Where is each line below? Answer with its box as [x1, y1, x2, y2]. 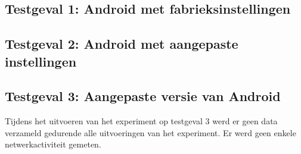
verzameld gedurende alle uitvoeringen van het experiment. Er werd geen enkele [5, 126, 296, 139]
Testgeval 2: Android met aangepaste [5, 34, 238, 53]
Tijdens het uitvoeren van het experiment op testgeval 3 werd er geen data [5, 115, 278, 127]
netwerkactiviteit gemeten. [5, 138, 101, 150]
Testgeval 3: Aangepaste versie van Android [5, 87, 281, 105]
